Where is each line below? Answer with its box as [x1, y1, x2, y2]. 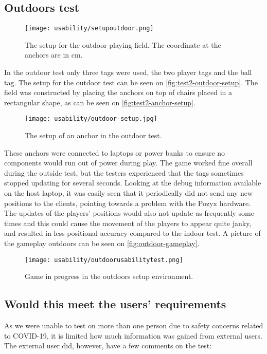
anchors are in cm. [25, 49, 83, 60]
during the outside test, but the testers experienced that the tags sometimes [4, 167, 244, 178]
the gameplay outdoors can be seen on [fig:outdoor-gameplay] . [4, 238, 200, 249]
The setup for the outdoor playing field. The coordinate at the [25, 39, 221, 50]
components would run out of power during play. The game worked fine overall [4, 157, 253, 168]
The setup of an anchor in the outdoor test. [25, 130, 162, 141]
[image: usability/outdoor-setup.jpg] [25, 115, 157, 123]
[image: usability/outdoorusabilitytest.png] [25, 256, 183, 264]
